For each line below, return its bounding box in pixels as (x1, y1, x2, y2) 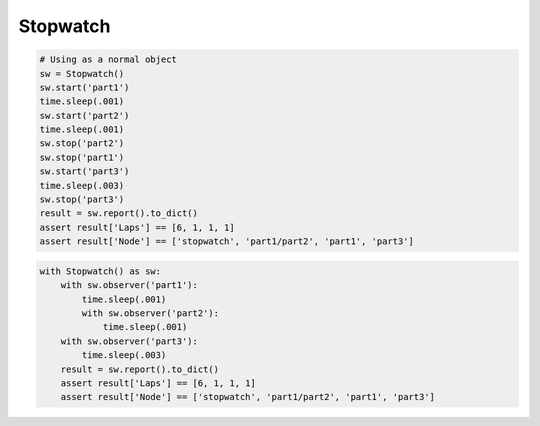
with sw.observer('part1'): (60, 280, 199, 291)
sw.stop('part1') (39, 151, 125, 163)
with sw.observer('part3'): (60, 335, 199, 347)
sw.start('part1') (39, 81, 130, 93)
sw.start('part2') (39, 110, 130, 121)
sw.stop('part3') (39, 194, 125, 205)
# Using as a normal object (39, 54, 177, 65)
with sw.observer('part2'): (81, 307, 220, 319)
